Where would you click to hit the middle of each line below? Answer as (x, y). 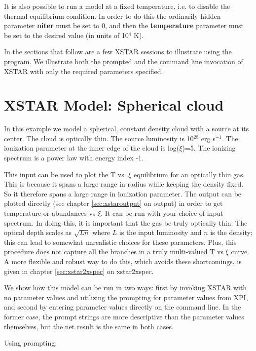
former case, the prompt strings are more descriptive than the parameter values (124, 316)
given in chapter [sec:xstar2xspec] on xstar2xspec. (79, 271)
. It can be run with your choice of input (162, 213)
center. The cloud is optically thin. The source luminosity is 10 (99, 138)
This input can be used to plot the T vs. (65, 174)
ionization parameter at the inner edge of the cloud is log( (92, 148)
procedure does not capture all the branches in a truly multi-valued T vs (114, 252)
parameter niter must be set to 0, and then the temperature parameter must (124, 25)
